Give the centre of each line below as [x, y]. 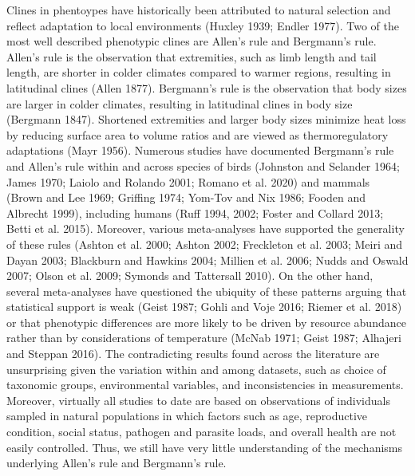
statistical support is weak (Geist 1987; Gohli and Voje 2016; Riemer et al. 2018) [204, 307]
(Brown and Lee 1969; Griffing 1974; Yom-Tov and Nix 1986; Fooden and [186, 197]
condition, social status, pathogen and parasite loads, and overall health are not [202, 432]
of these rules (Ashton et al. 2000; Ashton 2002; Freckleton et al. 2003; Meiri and [205, 244]
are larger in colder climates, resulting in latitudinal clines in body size [180, 103]
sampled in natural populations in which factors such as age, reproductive [187, 416]
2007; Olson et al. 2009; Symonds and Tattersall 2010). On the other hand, [190, 275]
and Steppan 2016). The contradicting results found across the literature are [193, 354]
